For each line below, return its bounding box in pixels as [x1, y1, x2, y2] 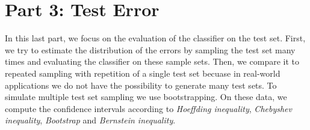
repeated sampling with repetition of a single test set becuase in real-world [5, 66, 281, 79]
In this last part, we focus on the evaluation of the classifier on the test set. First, [5, 32, 306, 44]
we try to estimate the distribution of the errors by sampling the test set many [5, 43, 296, 56]
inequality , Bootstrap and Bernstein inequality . [5, 114, 176, 126]
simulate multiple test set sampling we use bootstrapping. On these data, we [5, 90, 287, 103]
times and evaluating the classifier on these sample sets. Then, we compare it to [5, 55, 299, 68]
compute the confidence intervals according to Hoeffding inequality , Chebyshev [5, 102, 292, 114]
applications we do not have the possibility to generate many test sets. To [5, 78, 277, 91]
